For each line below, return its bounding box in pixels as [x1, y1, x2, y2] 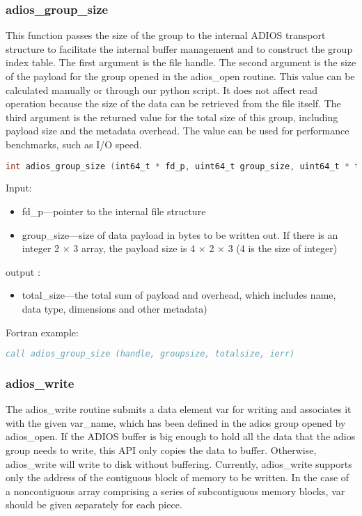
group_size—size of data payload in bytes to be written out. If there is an [22, 227, 338, 242]
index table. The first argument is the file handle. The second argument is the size [6, 55, 356, 70]
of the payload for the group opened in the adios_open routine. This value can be [6, 69, 355, 83]
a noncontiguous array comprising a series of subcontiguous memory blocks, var [6, 483, 345, 498]
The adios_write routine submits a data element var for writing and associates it [6, 402, 352, 416]
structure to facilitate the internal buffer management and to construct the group [6, 41, 353, 56]
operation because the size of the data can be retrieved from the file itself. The [6, 96, 341, 111]
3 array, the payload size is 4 [73, 241, 196, 256]
